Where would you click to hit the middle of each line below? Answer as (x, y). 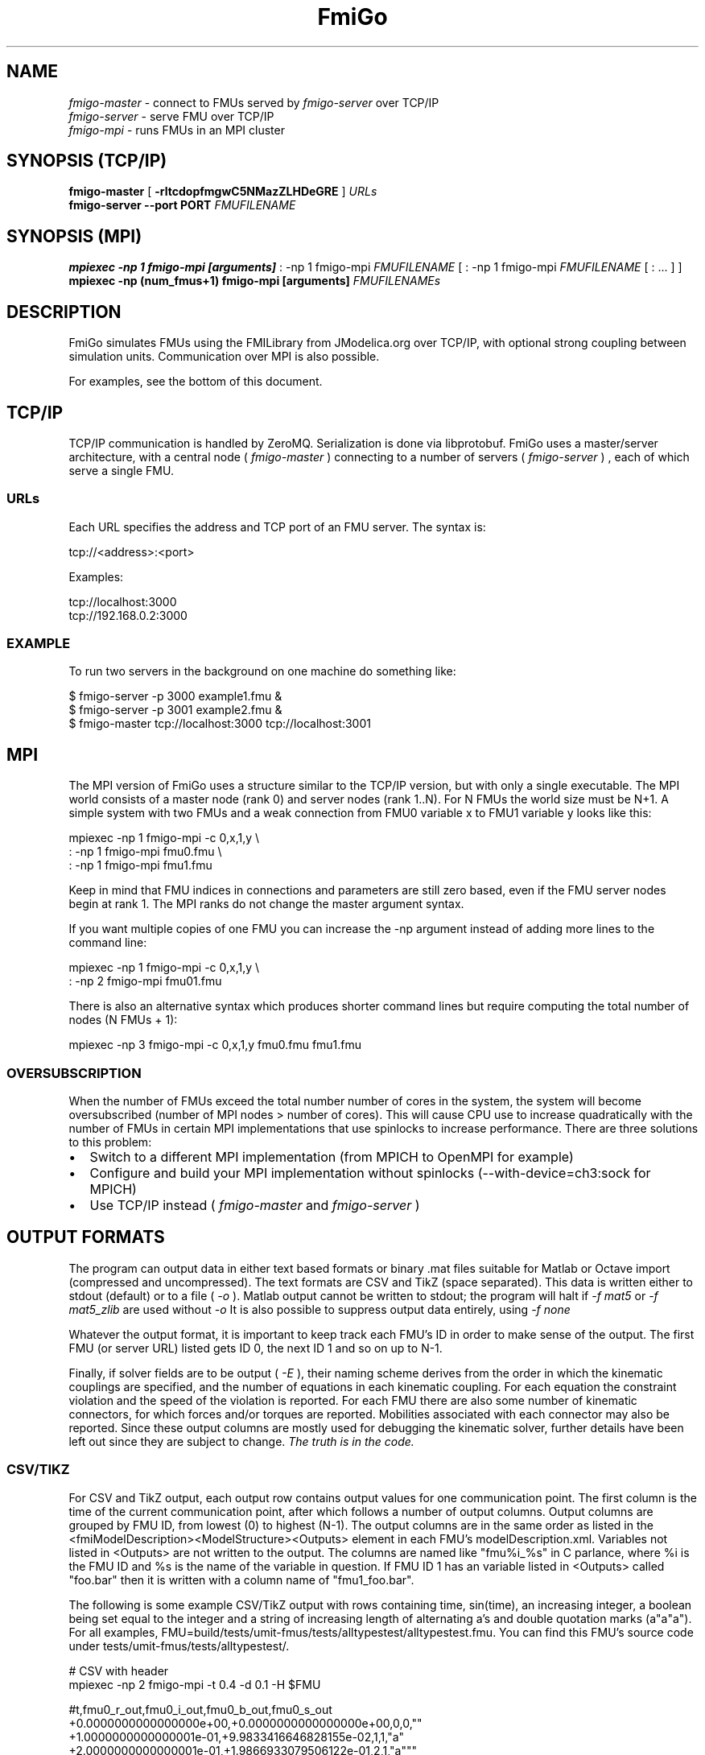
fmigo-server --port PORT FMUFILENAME (182, 205)
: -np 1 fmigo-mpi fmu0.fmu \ (145, 852)
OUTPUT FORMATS (86, 1237)
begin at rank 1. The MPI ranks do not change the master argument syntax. (266, 904)
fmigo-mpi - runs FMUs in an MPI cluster (177, 130)
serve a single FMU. (121, 470)
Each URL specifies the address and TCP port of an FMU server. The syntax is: (277, 526)
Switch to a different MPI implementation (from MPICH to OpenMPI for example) (332, 1157)
